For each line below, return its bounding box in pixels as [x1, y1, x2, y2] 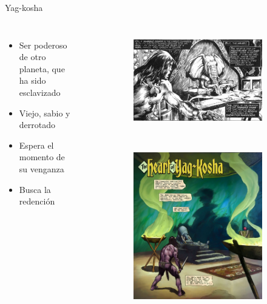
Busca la [19, 183, 51, 195]
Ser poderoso [19, 38, 67, 51]
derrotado [19, 118, 56, 131]
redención [19, 195, 55, 208]
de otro [19, 50, 46, 63]
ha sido [19, 74, 46, 87]
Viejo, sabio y [19, 106, 70, 119]
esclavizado [19, 86, 61, 98]
